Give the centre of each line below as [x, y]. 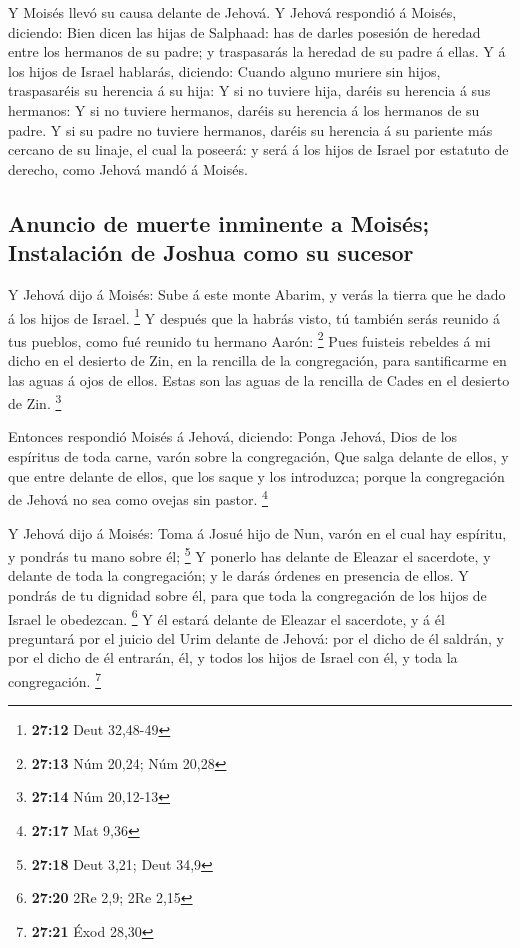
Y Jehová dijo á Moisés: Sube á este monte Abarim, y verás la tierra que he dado [257, 293]
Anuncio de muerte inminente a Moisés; [219, 222]
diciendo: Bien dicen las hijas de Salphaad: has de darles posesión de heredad [244, 31]
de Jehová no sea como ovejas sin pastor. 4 [138, 497]
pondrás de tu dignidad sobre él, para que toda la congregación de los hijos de [247, 594]
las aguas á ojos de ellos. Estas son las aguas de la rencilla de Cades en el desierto [259, 379]
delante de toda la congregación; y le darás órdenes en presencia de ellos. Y [238, 575]
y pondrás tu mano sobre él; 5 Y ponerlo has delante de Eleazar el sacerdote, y [249, 554]
